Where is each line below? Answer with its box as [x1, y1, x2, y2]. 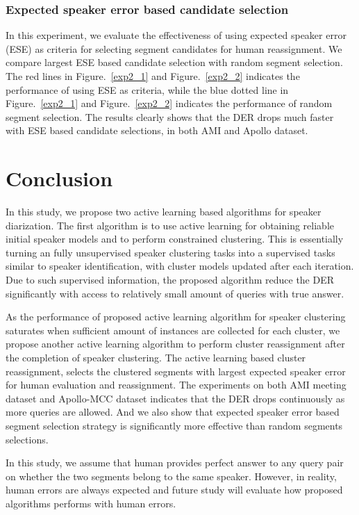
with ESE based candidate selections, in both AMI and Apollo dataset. [6, 123, 308, 138]
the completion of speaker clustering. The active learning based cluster [6, 350, 306, 365]
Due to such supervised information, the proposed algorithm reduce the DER [6, 272, 335, 287]
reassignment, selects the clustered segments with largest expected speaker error [6, 363, 346, 378]
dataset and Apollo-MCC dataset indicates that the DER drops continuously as [6, 391, 345, 405]
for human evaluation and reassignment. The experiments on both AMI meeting [6, 377, 347, 392]
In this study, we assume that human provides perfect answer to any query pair [6, 455, 344, 470]
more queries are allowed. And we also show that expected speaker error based [6, 404, 340, 419]
